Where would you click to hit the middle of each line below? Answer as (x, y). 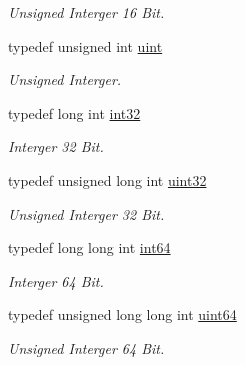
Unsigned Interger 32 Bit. (86, 213)
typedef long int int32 (74, 112)
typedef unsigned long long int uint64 (122, 314)
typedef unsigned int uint (85, 45)
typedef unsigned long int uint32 (107, 179)
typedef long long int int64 (89, 247)
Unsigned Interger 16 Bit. (86, 12)
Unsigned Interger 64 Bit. (86, 347)
